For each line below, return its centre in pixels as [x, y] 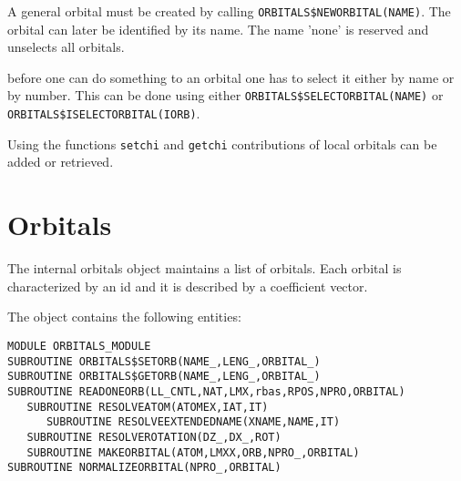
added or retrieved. [61, 162]
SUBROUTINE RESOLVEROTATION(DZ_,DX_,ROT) [154, 437]
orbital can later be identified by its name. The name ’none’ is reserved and [218, 29]
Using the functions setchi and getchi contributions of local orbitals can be [222, 143]
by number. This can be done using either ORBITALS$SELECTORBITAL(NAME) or [225, 95]
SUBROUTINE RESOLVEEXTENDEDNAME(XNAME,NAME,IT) [193, 422]
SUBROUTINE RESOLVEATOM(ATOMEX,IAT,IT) [148, 407]
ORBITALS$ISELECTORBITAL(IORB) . [104, 113]
